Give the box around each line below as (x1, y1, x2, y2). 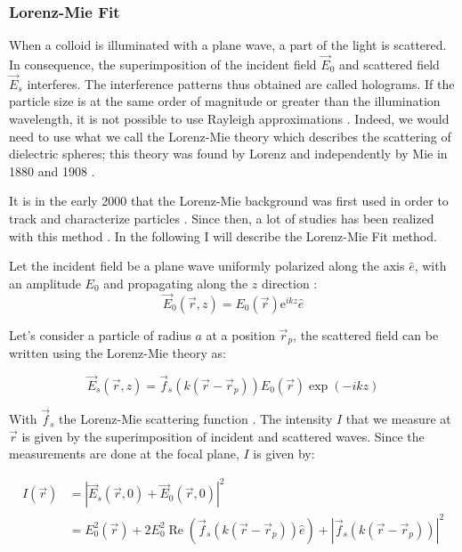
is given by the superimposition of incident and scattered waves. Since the (21, 426, 425, 445)
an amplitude (9, 273, 81, 292)
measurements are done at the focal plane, (9, 444, 239, 463)
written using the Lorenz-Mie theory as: (9, 344, 226, 362)
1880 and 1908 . (9, 161, 95, 180)
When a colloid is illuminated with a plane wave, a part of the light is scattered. (9, 36, 447, 54)
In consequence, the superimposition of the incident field (9, 55, 317, 74)
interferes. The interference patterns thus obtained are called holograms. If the (27, 74, 455, 93)
